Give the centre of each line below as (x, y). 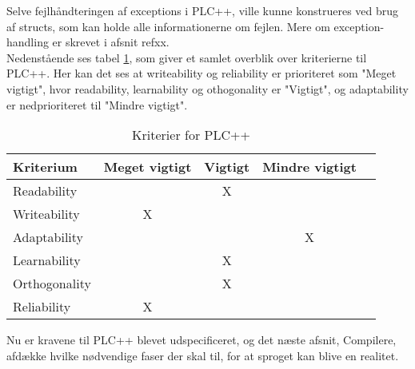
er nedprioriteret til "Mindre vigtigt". (97, 104)
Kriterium (45, 167)
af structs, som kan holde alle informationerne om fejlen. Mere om (168, 26)
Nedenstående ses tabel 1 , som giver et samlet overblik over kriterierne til (187, 57)
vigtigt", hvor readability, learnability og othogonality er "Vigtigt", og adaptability (207, 88)
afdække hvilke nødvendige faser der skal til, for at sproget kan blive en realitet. (203, 355)
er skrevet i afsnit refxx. (111, 42)
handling (28, 42)
